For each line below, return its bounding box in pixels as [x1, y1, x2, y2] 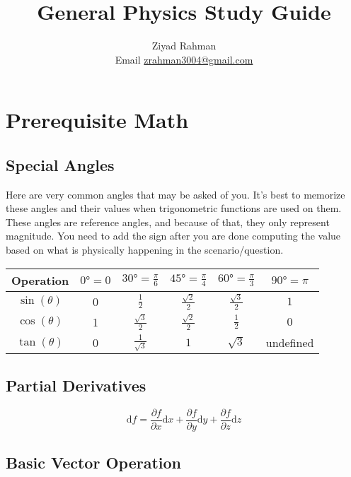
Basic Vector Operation [6, 452, 181, 473]
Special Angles [6, 153, 115, 175]
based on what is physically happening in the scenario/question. [6, 242, 284, 257]
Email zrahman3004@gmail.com [115, 52, 253, 66]
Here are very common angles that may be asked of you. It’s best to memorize [6, 187, 345, 201]
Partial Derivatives [6, 374, 146, 396]
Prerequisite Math [6, 105, 189, 134]
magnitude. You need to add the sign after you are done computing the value [6, 228, 341, 243]
